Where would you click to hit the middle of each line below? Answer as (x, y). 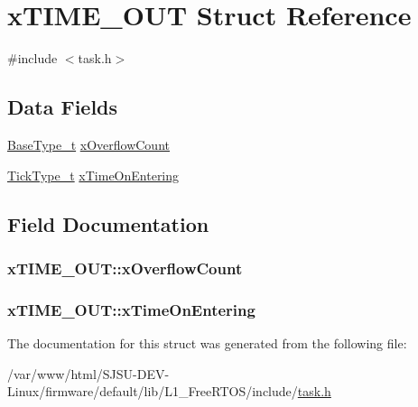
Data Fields (63, 107)
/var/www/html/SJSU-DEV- (88, 373)
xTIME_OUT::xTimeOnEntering (131, 309)
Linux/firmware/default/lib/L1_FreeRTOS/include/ (153, 391)
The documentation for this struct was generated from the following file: (207, 342)
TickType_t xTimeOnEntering (93, 175)
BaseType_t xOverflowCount (88, 144)
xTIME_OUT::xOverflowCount (125, 268)
